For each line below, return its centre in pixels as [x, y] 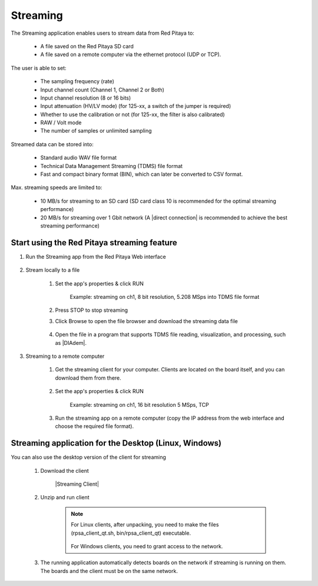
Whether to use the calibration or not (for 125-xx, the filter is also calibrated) [132, 114]
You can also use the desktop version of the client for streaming [88, 457]
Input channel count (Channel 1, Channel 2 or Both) [102, 90]
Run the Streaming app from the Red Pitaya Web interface [96, 256]
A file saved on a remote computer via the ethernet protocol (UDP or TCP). [131, 55]
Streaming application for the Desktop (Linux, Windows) [116, 443]
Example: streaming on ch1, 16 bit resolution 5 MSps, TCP [139, 404]
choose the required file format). [95, 426]
